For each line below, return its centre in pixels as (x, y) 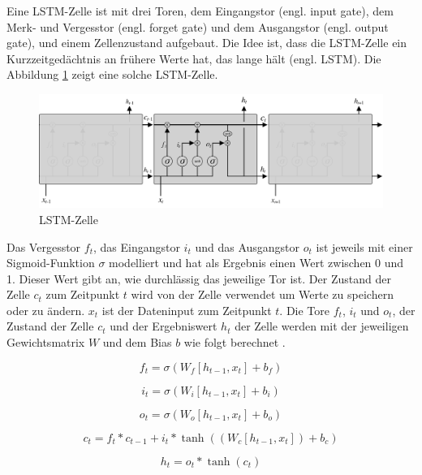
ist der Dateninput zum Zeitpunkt (187, 310)
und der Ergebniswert (164, 326)
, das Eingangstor (136, 246)
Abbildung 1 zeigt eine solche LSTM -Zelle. (112, 74)
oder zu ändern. (46, 310)
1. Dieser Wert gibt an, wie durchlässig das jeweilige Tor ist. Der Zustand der (199, 278)
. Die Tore (305, 310)
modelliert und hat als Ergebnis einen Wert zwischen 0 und (256, 263)
